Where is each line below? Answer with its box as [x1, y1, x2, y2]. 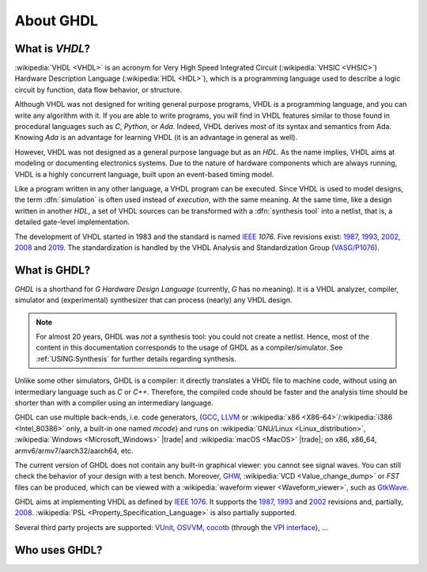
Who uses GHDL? [14, 543, 103, 557]
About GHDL [14, 12, 99, 29]
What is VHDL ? [14, 42, 91, 55]
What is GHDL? [14, 263, 91, 277]
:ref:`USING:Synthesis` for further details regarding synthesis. [36, 354, 237, 363]
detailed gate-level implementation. [14, 218, 130, 227]
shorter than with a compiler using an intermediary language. [14, 398, 213, 407]
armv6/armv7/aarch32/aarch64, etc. [14, 445, 134, 455]
